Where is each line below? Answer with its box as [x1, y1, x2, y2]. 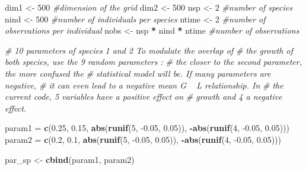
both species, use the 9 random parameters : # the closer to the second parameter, [5, 55, 302, 68]
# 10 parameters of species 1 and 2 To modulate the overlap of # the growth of [5, 44, 293, 56]
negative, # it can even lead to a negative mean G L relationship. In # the [5, 79, 283, 91]
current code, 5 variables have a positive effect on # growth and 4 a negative [5, 90, 282, 103]
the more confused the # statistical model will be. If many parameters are [5, 67, 271, 79]
